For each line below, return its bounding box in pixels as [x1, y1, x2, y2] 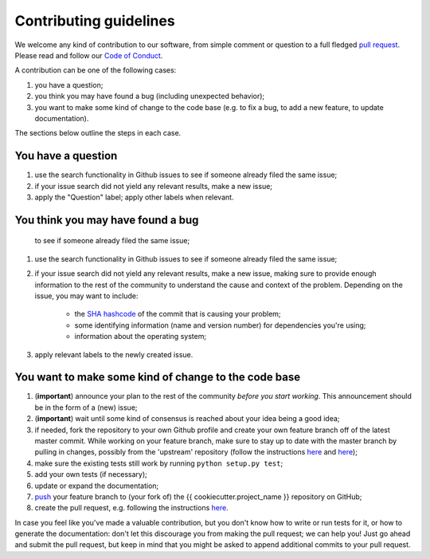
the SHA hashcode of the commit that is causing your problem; [74, 309, 282, 319]
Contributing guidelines [14, 12, 175, 30]
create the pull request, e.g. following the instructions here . [34, 503, 229, 513]
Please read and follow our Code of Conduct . [14, 50, 163, 60]
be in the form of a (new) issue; [34, 403, 139, 412]
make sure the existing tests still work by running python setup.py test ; [34, 459, 283, 468]
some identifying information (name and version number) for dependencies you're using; [74, 320, 366, 330]
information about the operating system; [74, 332, 207, 341]
